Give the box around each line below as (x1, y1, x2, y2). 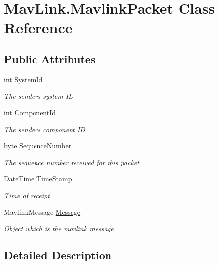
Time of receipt (4, 190, 50, 200)
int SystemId (4, 74, 43, 84)
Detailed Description (4, 247, 112, 263)
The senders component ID (4, 124, 85, 134)
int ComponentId (4, 107, 56, 117)
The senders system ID (4, 91, 73, 101)
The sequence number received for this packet (4, 157, 139, 167)
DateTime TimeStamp (4, 173, 72, 184)
